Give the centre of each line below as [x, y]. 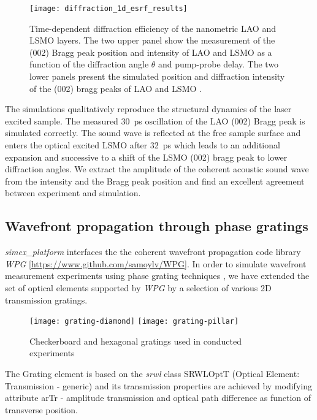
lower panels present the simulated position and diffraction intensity [157, 76]
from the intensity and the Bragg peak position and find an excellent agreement [155, 181]
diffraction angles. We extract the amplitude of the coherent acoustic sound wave [157, 169]
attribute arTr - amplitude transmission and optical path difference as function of [158, 398]
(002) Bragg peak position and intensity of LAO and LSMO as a [151, 52]
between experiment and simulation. [73, 193]
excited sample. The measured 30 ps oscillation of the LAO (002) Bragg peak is [155, 120]
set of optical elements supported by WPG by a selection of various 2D [138, 287]
